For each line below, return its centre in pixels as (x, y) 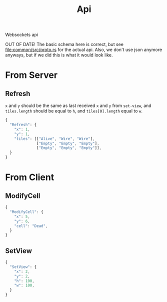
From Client (30, 177)
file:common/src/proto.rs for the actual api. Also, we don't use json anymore (84, 50)
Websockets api (22, 35)
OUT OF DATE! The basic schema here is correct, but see (64, 44)
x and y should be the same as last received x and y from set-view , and (78, 105)
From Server (31, 75)
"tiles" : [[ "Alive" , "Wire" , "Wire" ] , (54, 138)
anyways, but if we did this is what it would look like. (59, 55)
